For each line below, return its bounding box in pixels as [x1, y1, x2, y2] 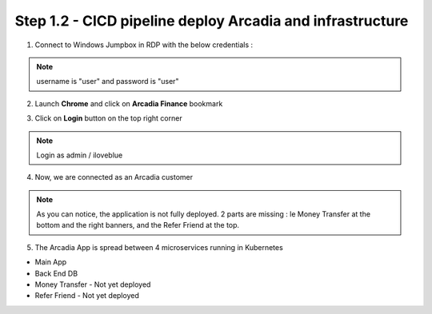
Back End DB [34, 268, 78, 278]
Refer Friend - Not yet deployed [34, 291, 139, 300]
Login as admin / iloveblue [36, 150, 123, 160]
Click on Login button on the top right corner [34, 113, 183, 123]
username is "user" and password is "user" [36, 77, 179, 86]
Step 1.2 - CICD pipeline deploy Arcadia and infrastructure [14, 12, 409, 30]
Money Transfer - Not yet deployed [34, 280, 151, 289]
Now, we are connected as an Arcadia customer [34, 173, 194, 182]
